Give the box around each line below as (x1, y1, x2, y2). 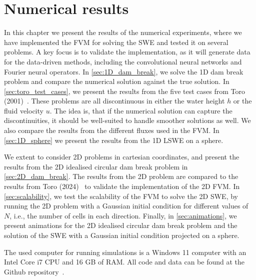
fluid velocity (4, 105, 43, 115)
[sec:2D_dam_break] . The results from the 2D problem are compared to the (4, 171, 238, 181)
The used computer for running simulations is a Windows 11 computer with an (4, 246, 246, 257)
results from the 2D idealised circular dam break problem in (4, 161, 188, 171)
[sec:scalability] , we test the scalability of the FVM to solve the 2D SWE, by (4, 190, 238, 201)
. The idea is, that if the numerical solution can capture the (49, 105, 232, 115)
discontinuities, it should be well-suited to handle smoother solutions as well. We (4, 115, 251, 125)
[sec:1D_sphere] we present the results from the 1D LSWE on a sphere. (4, 134, 223, 145)
